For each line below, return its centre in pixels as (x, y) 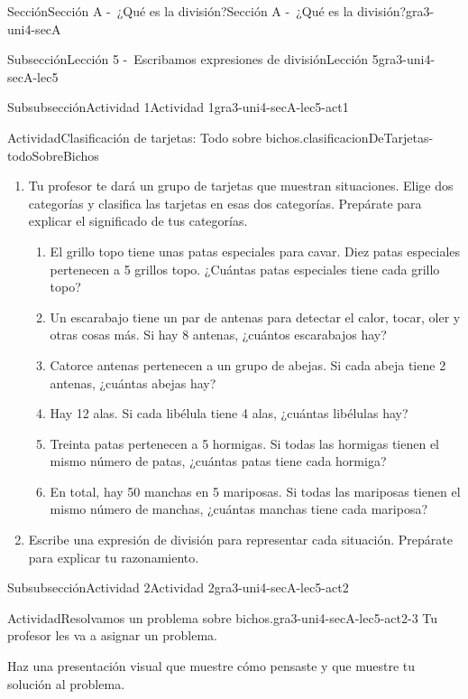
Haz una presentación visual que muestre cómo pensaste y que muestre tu (211, 666)
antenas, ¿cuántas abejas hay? (133, 382)
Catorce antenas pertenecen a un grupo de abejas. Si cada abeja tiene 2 (248, 364)
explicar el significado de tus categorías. (138, 221)
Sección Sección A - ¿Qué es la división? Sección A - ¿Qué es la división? (207, 11)
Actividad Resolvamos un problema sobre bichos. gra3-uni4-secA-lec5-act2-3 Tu (223, 617)
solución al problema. (66, 683)
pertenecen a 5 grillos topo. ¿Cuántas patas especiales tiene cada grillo (245, 269)
